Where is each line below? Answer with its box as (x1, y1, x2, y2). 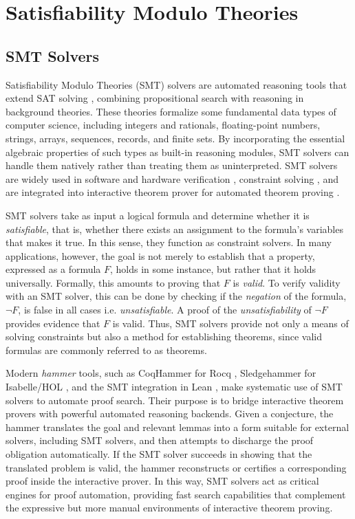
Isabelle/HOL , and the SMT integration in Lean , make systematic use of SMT (6, 379, 343, 394)
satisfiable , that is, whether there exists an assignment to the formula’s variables (6, 221, 343, 236)
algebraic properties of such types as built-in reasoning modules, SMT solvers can (6, 144, 349, 159)
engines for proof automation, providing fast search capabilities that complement (6, 487, 346, 501)
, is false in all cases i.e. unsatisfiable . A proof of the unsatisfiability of (18, 302, 312, 317)
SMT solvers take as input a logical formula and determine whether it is (6, 208, 310, 222)
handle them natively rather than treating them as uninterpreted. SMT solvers (6, 158, 338, 173)
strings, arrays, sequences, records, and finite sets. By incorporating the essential (6, 131, 345, 145)
